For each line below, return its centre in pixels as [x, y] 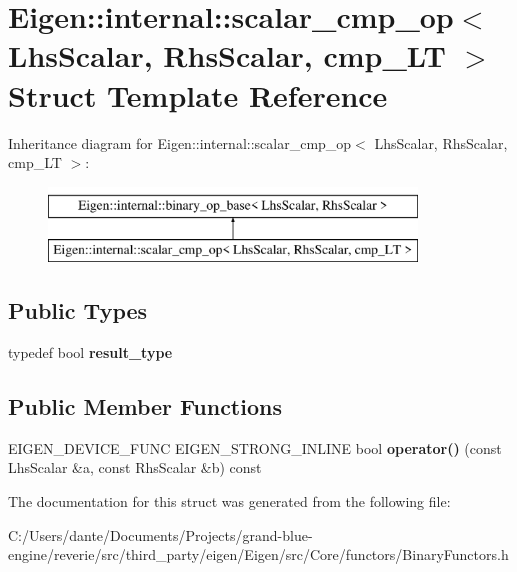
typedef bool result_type [90, 352]
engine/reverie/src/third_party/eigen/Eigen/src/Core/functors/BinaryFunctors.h [258, 554]
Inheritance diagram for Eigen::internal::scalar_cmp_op [180, 142]
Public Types [78, 310]
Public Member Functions [145, 406]
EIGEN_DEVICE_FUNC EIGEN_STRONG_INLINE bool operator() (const [255, 447]
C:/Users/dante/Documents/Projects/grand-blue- [160, 534]
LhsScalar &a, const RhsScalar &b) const [135, 467]
